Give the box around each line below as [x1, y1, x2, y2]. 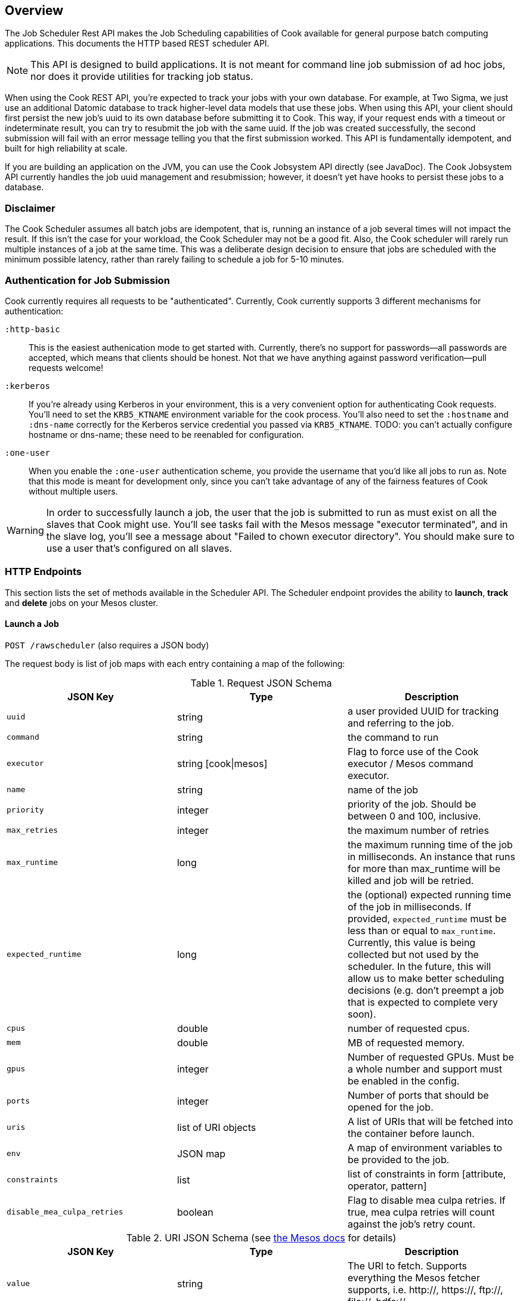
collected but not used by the [347, 948, 479, 960]
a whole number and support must [347, 1062, 502, 1075]
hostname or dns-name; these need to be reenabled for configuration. [29, 429, 304, 440]
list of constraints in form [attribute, [347, 1167, 506, 1180]
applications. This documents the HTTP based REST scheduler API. [5, 38, 270, 49]
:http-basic [5, 324, 60, 334]
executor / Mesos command [347, 757, 473, 770]
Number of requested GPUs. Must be [347, 1050, 514, 1063]
